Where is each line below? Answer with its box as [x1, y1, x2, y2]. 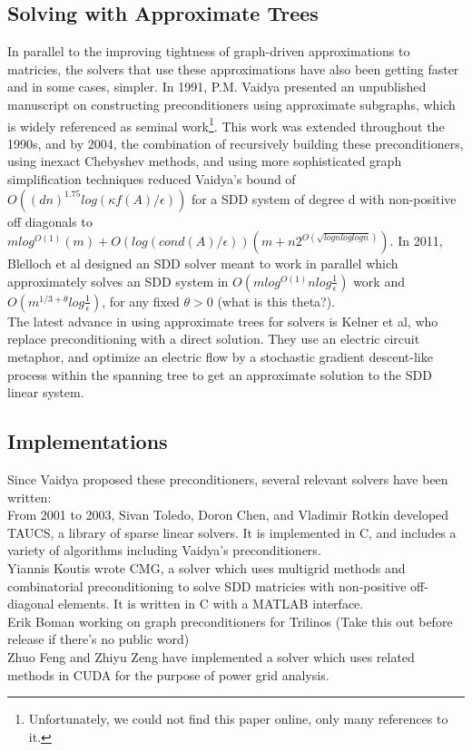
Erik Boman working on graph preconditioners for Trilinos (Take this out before [7, 611, 453, 630]
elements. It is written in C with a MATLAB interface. [58, 594, 364, 613]
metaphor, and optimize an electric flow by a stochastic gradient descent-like [7, 346, 433, 366]
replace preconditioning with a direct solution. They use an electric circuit [7, 329, 420, 348]
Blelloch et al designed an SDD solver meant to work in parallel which [7, 254, 398, 273]
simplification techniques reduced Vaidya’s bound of [7, 170, 296, 189]
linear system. [7, 383, 84, 402]
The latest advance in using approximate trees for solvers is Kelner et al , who [7, 311, 438, 330]
